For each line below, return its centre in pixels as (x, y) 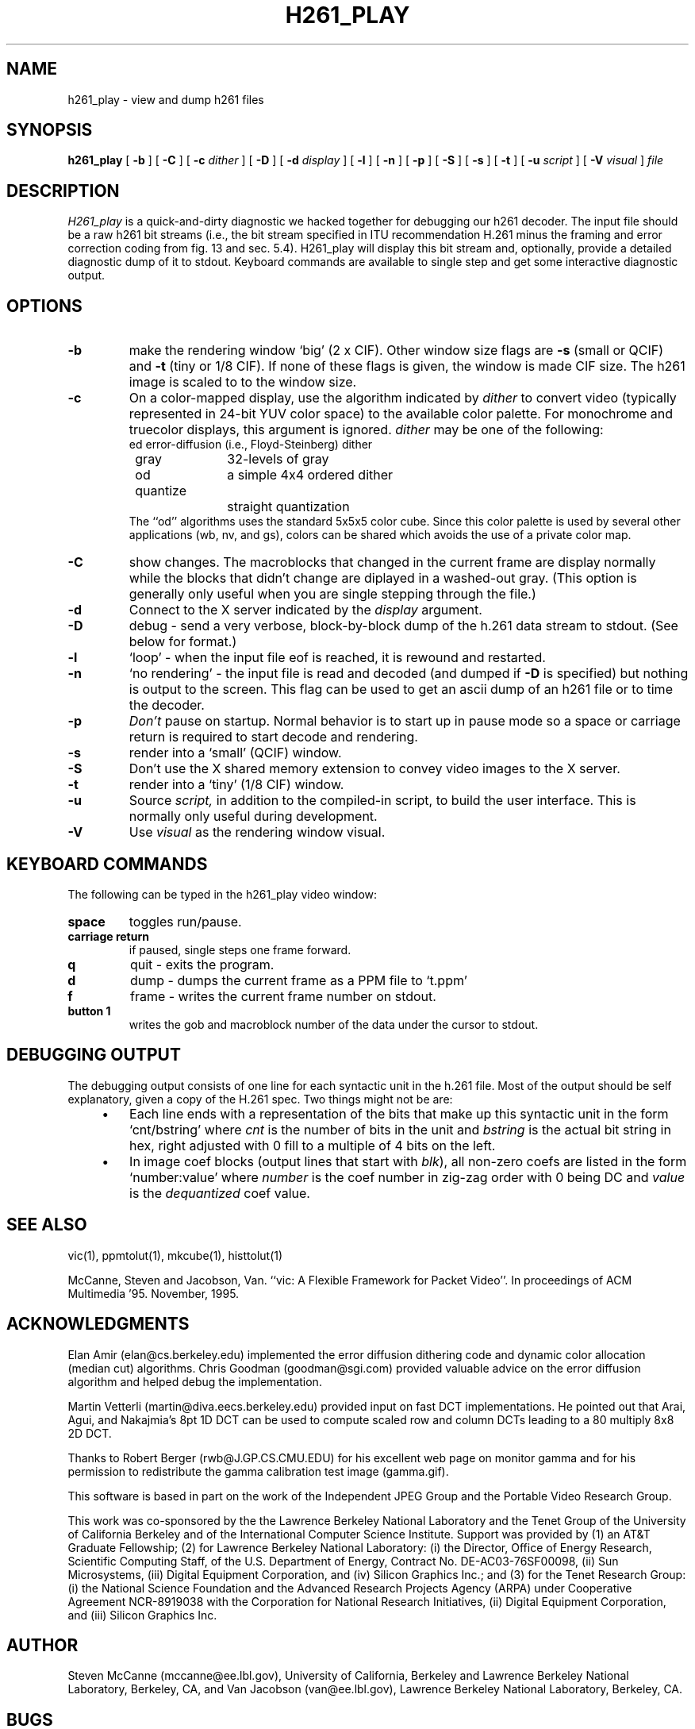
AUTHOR (42, 1645)
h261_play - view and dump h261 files (166, 99)
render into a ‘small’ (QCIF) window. (235, 753)
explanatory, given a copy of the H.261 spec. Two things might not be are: (260, 1099)
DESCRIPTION (63, 191)
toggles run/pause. (185, 921)
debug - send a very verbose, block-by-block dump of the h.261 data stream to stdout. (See (403, 626)
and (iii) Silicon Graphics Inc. (142, 1615)
